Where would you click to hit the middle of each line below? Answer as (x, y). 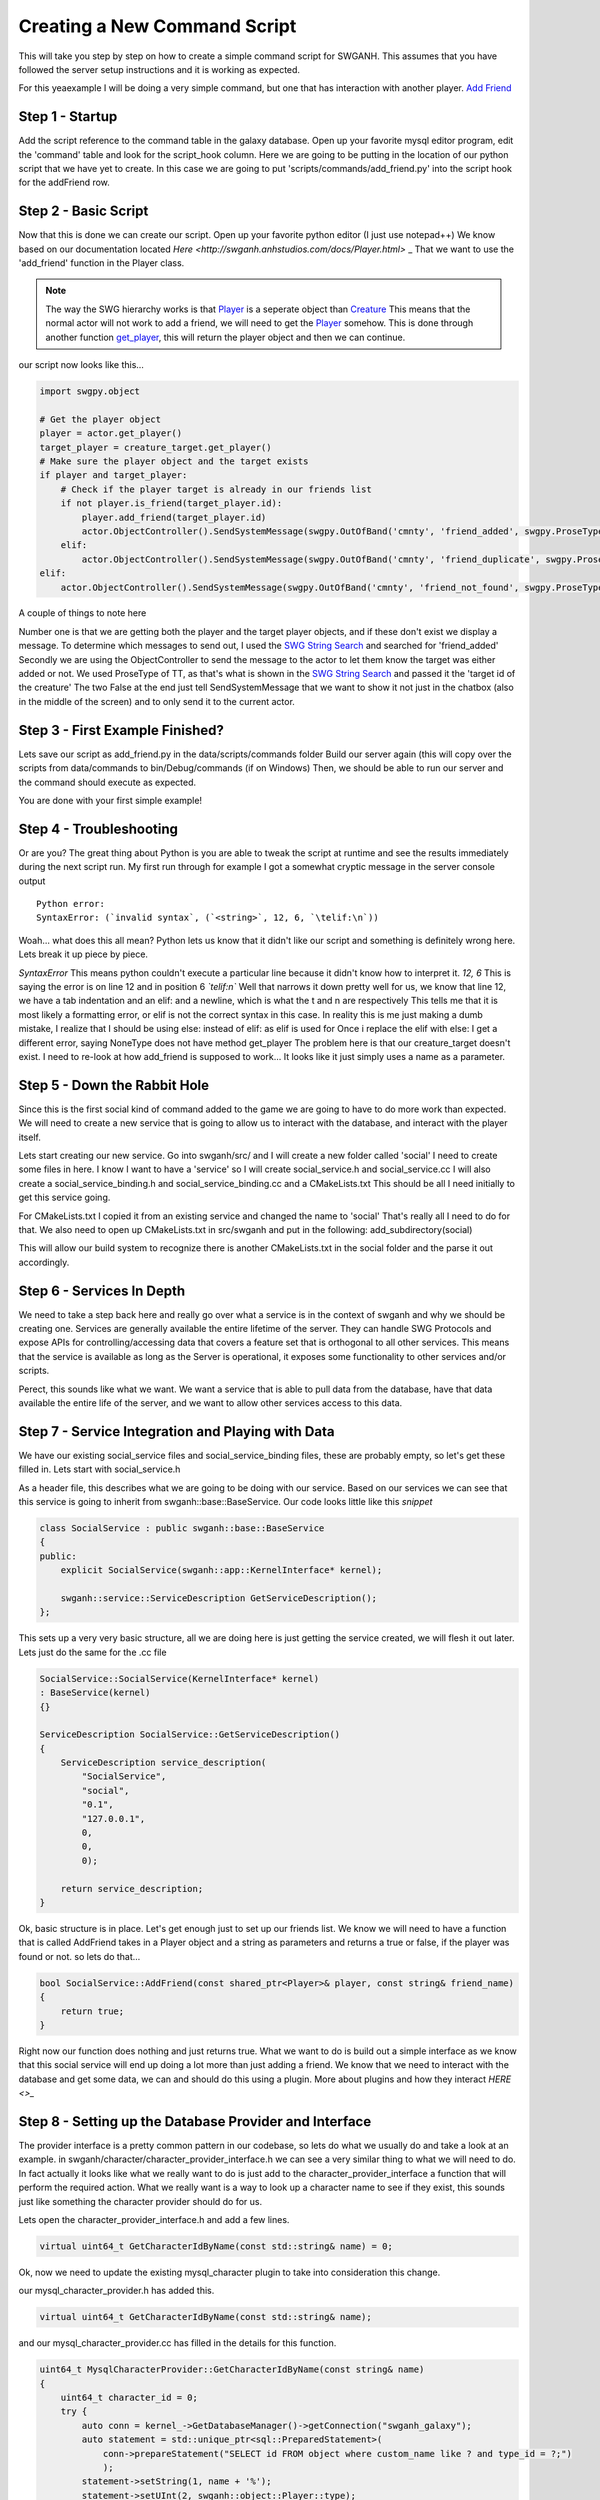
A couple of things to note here (82, 613)
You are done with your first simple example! (110, 800)
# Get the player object (100, 419)
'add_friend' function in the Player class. (101, 263)
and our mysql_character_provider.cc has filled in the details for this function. (177, 2343)
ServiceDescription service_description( (163, 1763)
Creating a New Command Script (157, 26)
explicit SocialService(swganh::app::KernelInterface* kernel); (221, 1570)
